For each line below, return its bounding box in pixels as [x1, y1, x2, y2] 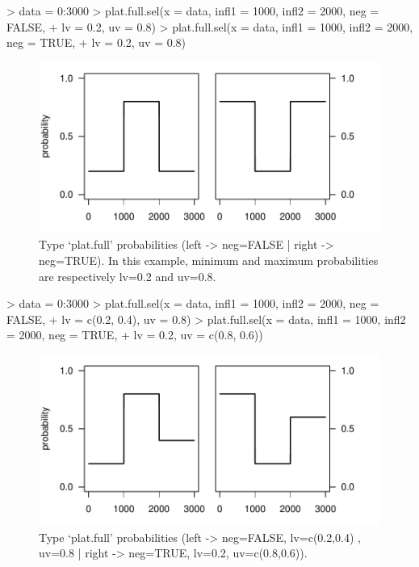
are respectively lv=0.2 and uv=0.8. [39, 267, 216, 284]
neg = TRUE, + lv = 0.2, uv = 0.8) [6, 34, 186, 51]
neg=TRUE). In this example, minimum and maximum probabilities [39, 251, 379, 268]
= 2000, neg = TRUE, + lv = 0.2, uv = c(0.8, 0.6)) [6, 326, 263, 343]
